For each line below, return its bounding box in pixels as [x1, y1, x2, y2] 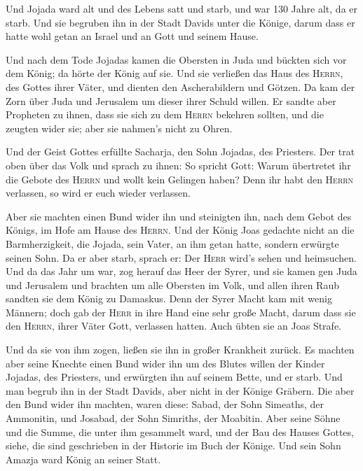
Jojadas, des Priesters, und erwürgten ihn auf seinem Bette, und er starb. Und [6, 370, 343, 384]
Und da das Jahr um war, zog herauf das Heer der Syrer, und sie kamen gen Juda [6, 264, 357, 279]
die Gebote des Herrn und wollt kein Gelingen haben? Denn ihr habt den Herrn [6, 171, 354, 186]
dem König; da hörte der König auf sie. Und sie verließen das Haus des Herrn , [6, 66, 343, 80]
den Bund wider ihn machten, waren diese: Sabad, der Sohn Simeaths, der [6, 397, 324, 412]
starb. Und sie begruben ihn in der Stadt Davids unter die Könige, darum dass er [6, 15, 355, 29]
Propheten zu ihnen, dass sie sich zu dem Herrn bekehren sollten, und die [6, 107, 324, 122]
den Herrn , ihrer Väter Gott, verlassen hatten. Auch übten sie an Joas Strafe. [6, 318, 341, 333]
